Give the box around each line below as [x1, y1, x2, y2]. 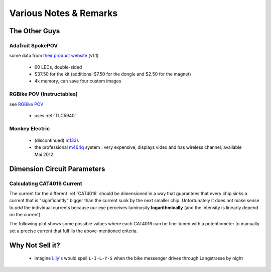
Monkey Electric [9, 125, 50, 132]
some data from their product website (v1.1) [9, 53, 99, 59]
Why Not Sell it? [9, 241, 60, 249]
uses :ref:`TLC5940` [34, 113, 76, 119]
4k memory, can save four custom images [34, 78, 121, 84]
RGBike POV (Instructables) [9, 90, 78, 98]
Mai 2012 [34, 151, 54, 157]
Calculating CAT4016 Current [9, 180, 82, 187]
